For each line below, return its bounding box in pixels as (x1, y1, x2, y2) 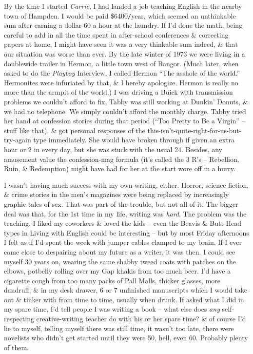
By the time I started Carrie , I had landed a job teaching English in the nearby (4, 1, 242, 11)
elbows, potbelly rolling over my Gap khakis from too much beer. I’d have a (4, 266, 231, 276)
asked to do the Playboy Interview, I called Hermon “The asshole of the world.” (4, 68, 240, 78)
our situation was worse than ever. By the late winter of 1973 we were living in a (4, 49, 245, 59)
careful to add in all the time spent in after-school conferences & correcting (4, 29, 229, 39)
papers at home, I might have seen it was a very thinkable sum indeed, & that (4, 39, 238, 49)
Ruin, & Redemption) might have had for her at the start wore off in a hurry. (4, 163, 235, 174)
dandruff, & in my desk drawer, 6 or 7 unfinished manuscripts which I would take (4, 285, 248, 295)
